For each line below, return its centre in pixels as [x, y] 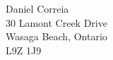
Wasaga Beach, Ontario [56, 36]
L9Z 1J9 [24, 50]
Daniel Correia [37, 8]
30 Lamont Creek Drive [56, 22]
